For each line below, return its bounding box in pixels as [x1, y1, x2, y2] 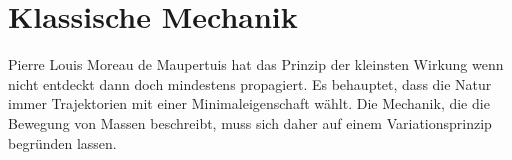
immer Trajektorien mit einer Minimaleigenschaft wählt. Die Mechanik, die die [8, 93, 490, 114]
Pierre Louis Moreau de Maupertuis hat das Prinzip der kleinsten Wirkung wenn [8, 54, 504, 75]
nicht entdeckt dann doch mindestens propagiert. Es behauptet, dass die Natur [8, 73, 492, 94]
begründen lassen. [8, 132, 117, 153]
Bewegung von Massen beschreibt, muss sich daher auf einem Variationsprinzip [8, 112, 492, 133]
